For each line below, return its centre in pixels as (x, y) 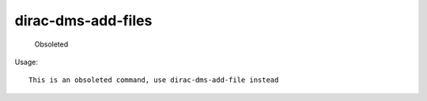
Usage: (26, 62)
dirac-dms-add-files (83, 21)
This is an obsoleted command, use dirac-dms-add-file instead (154, 80)
